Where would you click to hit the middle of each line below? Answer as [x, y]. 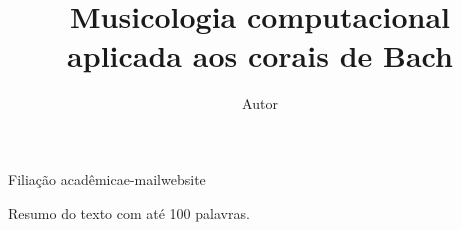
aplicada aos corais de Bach [260, 55]
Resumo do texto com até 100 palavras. [129, 212]
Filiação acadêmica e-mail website [107, 178]
